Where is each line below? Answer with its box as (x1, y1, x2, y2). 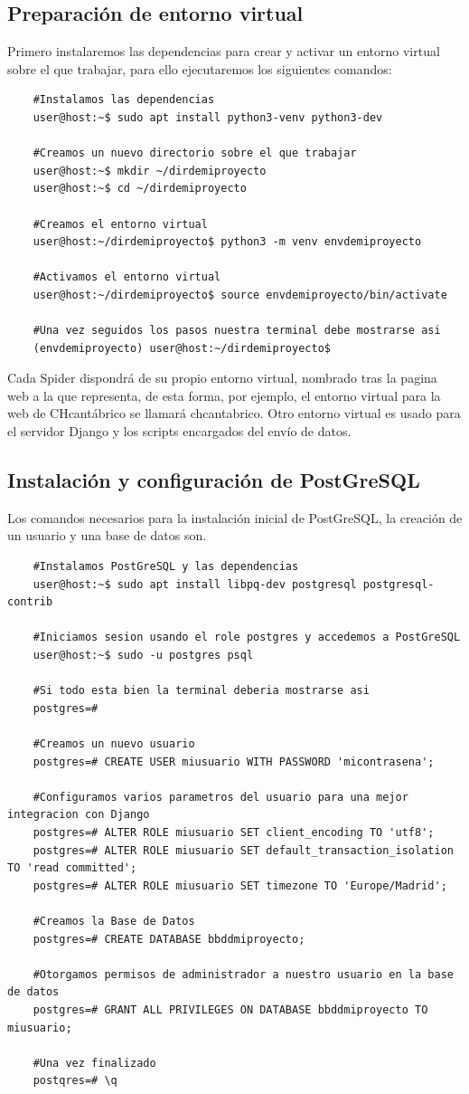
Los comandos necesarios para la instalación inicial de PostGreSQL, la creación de (7, 508, 463, 527)
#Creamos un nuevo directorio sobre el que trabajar (33, 147, 357, 160)
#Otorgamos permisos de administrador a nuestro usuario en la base (33, 967, 454, 981)
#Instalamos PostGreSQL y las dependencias (33, 560, 299, 574)
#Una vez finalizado (33, 1056, 156, 1070)
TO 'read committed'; (7, 861, 137, 875)
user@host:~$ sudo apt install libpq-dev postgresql (33, 577, 357, 591)
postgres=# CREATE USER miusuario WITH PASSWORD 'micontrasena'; (33, 755, 435, 768)
